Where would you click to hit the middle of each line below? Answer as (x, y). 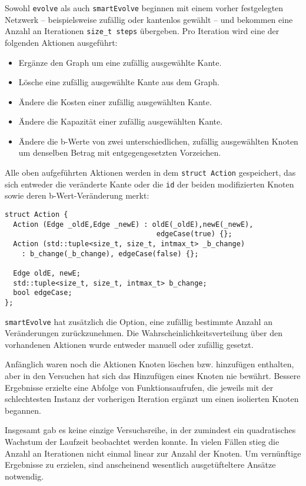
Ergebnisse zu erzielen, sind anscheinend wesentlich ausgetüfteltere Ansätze (140, 465)
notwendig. (24, 476)
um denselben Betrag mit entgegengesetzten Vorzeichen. (120, 152)
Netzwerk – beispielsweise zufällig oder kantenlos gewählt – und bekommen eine (149, 19)
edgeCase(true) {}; (194, 234)
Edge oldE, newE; (47, 273)
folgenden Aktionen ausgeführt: (61, 42)
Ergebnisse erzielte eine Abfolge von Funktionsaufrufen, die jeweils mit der (139, 387)
